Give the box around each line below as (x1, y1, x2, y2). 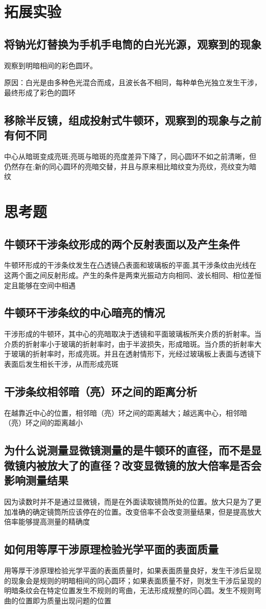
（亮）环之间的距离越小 (4, 417, 83, 428)
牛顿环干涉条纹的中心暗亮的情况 (4, 304, 165, 320)
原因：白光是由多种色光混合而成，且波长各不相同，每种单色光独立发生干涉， (4, 77, 261, 88)
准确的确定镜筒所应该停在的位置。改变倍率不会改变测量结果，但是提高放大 (11, 506, 261, 517)
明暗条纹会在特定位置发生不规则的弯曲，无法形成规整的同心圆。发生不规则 (4, 585, 254, 596)
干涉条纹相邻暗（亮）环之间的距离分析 (4, 384, 197, 399)
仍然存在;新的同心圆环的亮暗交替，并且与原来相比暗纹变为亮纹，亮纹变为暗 (4, 161, 256, 171)
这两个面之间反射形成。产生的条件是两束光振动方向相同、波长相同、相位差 (4, 269, 254, 280)
